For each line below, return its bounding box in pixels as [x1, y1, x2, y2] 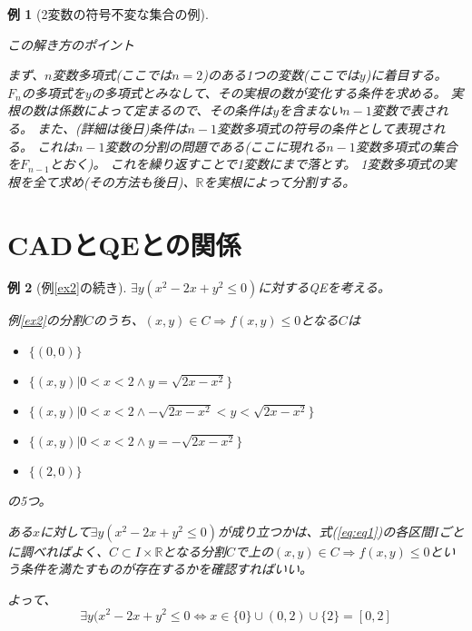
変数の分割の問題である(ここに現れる [104, 136, 327, 155]
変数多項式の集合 [355, 136, 457, 155]
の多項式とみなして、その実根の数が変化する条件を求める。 [91, 83, 447, 102]
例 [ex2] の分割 [7, 311, 84, 330]
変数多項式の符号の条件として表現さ [217, 118, 433, 137]
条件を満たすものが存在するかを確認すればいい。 [19, 559, 312, 578]
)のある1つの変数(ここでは [202, 65, 359, 84]
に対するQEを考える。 [258, 278, 391, 297]
